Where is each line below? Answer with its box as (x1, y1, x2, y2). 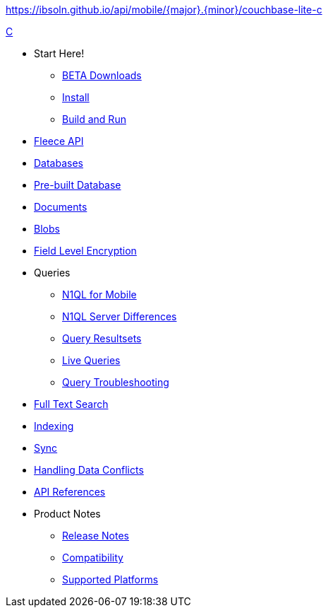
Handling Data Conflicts (34, 464, 144, 476)
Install (62, 91, 90, 103)
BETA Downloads (62, 69, 142, 81)
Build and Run (62, 113, 126, 125)
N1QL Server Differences (62, 310, 177, 322)
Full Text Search (34, 398, 109, 410)
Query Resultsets (62, 332, 142, 344)
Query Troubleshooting (62, 376, 169, 388)
